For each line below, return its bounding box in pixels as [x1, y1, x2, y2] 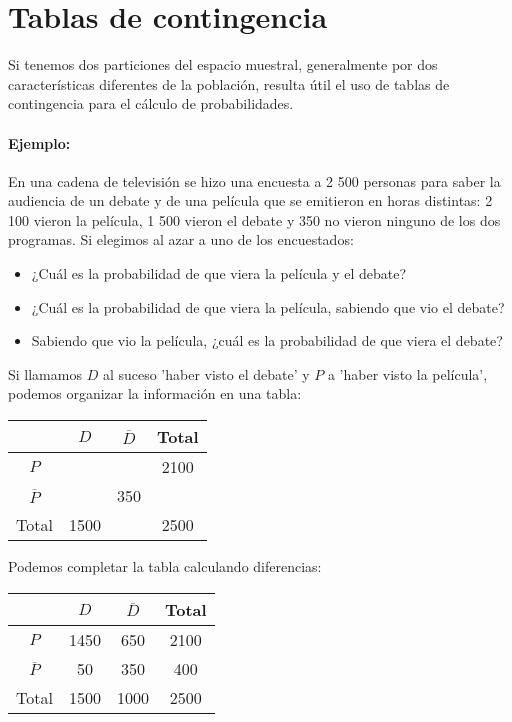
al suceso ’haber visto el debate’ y [102, 363, 310, 384]
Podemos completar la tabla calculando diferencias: [8, 556, 322, 577]
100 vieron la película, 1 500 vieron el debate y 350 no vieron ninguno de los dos [8, 209, 501, 230]
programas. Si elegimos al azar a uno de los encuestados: [8, 229, 354, 250]
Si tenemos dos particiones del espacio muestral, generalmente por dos [8, 54, 438, 75]
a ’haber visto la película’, [327, 363, 488, 384]
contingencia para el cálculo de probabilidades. [8, 93, 294, 114]
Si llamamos [8, 363, 82, 384]
